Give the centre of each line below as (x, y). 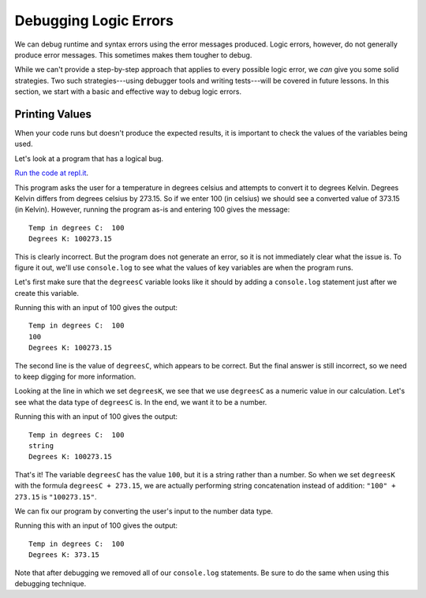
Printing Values (53, 114)
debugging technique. (50, 583)
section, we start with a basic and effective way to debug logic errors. (128, 92)
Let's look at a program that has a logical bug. (89, 159)
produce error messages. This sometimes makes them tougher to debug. (133, 54)
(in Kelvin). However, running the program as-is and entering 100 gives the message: (152, 210)
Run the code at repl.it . (52, 173)
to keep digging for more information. (75, 377)
